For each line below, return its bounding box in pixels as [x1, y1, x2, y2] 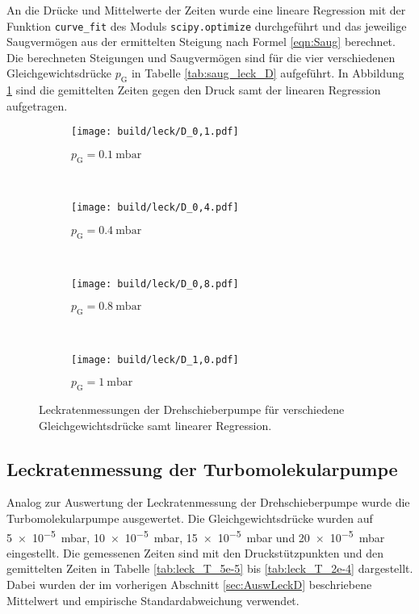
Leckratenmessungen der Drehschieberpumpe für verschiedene [39, 401, 345, 418]
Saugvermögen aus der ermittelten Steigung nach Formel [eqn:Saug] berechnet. [6, 33, 396, 50]
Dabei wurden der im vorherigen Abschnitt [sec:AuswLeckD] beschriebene [6, 576, 372, 593]
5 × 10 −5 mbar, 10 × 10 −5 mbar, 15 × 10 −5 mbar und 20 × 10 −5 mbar [6, 526, 385, 545]
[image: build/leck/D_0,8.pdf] [71, 278, 239, 290]
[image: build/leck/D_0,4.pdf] [71, 202, 239, 214]
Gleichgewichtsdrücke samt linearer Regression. [39, 416, 272, 433]
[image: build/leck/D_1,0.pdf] [71, 353, 239, 365]
